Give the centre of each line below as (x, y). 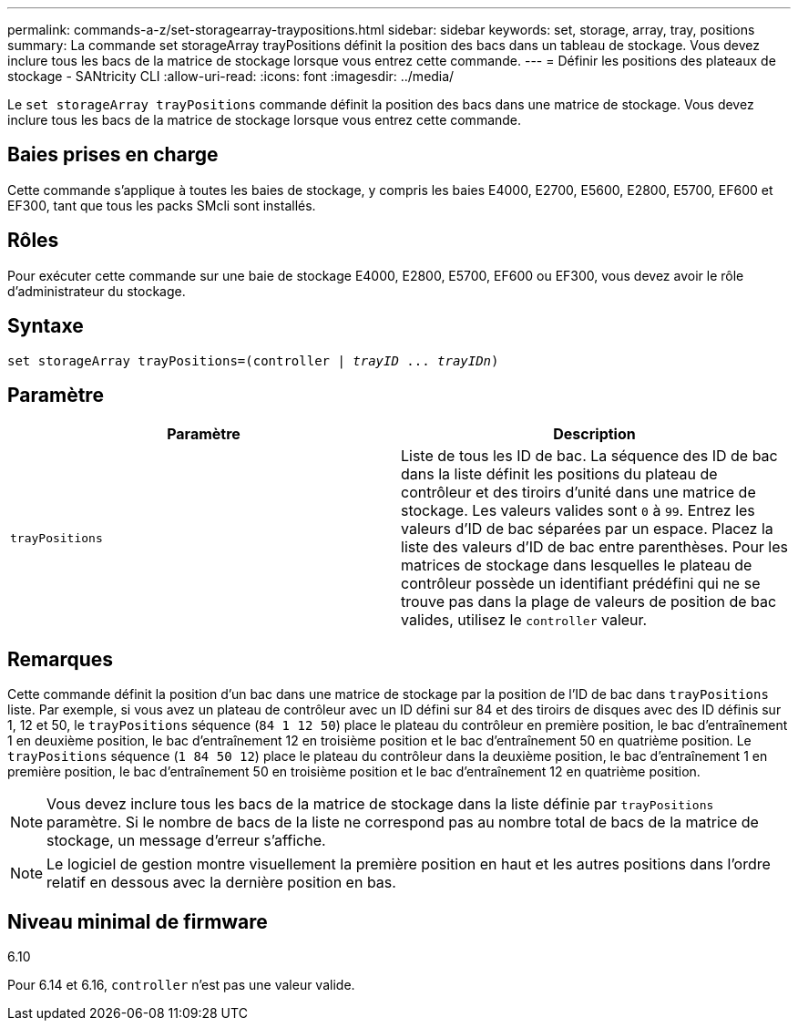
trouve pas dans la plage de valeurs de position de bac (589, 602)
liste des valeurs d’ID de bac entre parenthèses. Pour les (595, 547)
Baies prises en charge (113, 155)
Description (594, 434)
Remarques (61, 659)
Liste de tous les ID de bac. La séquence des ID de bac (589, 456)
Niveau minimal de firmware (138, 921)
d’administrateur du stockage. (97, 291)
